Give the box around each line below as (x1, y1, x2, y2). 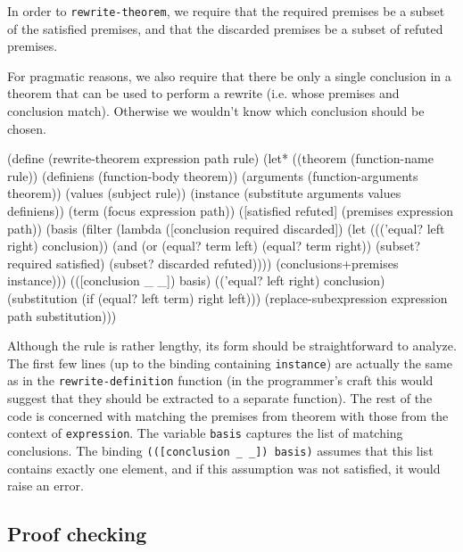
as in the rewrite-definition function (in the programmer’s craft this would (7, 371, 434, 390)
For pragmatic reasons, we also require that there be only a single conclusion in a (7, 66, 451, 85)
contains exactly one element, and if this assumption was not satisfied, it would (7, 458, 441, 477)
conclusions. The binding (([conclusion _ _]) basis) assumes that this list (7, 441, 434, 459)
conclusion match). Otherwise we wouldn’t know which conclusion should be (7, 102, 425, 120)
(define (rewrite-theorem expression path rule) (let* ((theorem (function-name (7, 149, 434, 168)
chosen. (7, 119, 47, 137)
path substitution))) (7, 306, 117, 325)
